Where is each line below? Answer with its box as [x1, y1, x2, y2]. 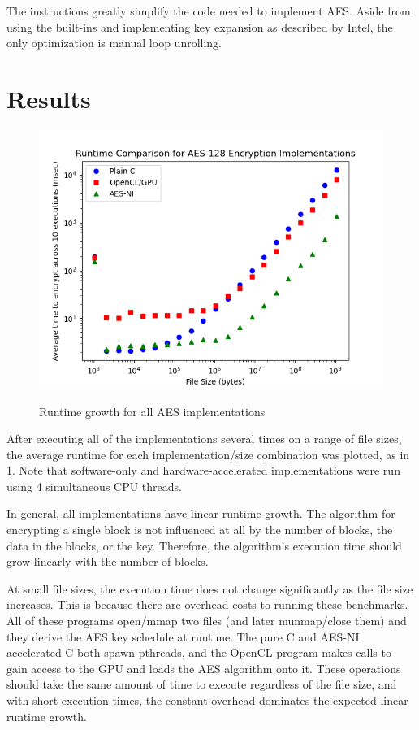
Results [6, 81, 91, 115]
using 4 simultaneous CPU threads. [6, 477, 182, 494]
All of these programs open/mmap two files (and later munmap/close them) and [6, 612, 407, 629]
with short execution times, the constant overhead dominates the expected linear [6, 692, 408, 708]
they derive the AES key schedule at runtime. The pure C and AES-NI [6, 628, 360, 645]
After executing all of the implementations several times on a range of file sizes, [6, 430, 402, 447]
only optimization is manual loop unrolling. [6, 34, 222, 51]
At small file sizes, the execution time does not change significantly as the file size [6, 580, 413, 597]
